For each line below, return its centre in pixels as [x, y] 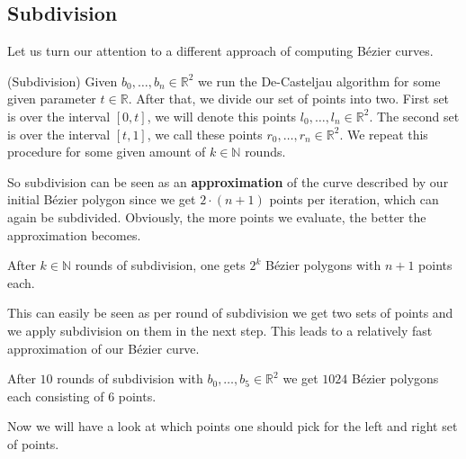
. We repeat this [384, 134]
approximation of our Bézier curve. [103, 348]
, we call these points [205, 134]
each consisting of [56, 396]
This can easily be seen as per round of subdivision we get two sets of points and [230, 313]
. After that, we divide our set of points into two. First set [289, 99]
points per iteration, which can [354, 199]
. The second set [414, 116]
